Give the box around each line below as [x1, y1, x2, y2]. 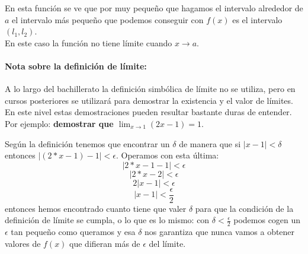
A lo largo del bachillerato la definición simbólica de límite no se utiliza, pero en [5, 82, 296, 95]
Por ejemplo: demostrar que [5, 117, 114, 129]
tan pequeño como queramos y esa [11, 226, 136, 238]
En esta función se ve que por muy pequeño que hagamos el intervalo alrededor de [5, 2, 303, 14]
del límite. [149, 237, 186, 249]
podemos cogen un [233, 214, 301, 226]
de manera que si [179, 137, 241, 150]
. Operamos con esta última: [115, 149, 219, 161]
